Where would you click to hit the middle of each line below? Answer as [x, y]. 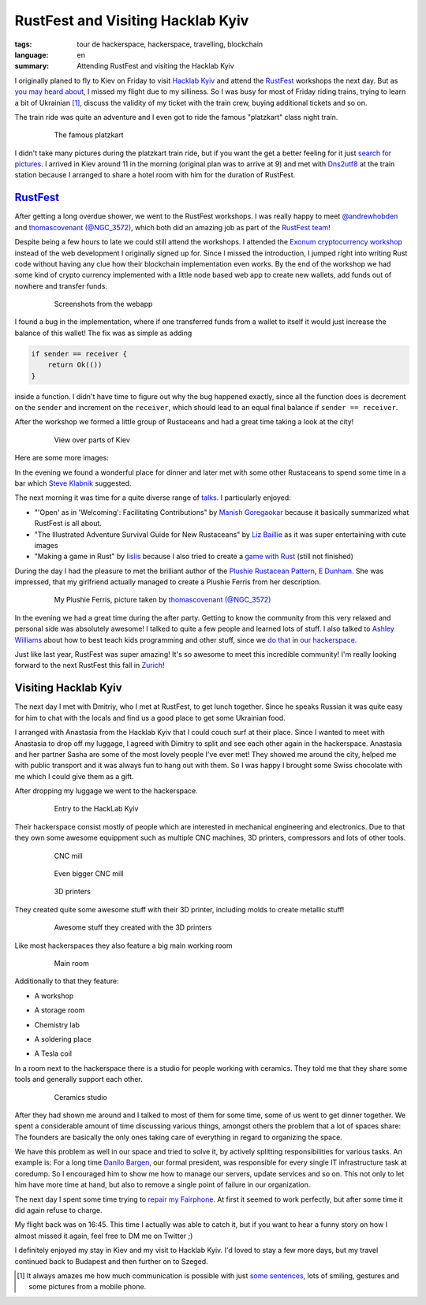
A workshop [54, 996]
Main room [72, 963]
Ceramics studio [81, 1097]
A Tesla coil [53, 1053]
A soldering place [63, 1039]
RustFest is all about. [68, 524]
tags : [23, 44]
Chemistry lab [57, 1024]
